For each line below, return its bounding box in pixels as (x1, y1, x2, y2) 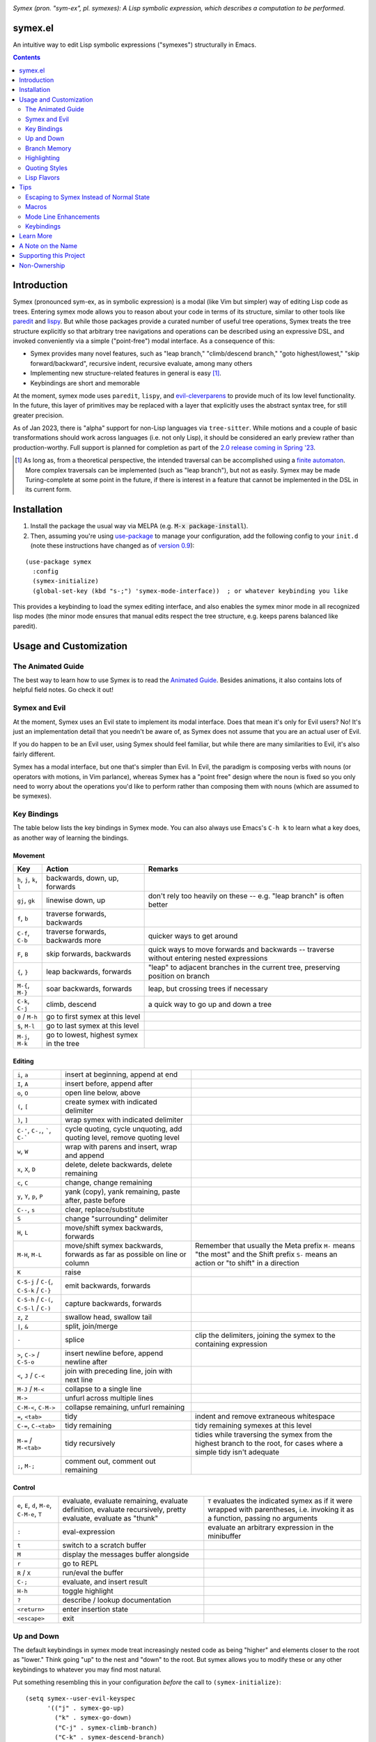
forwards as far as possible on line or (65, 1249, 187, 1259)
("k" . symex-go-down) (54, 1714, 132, 1722)
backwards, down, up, (46, 873, 119, 883)
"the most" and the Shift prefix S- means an (195, 1249, 338, 1259)
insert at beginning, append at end (65, 1070, 178, 1079)
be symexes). (13, 792, 52, 801)
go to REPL (62, 1559, 99, 1568)
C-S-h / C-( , (17, 1295, 54, 1304)
